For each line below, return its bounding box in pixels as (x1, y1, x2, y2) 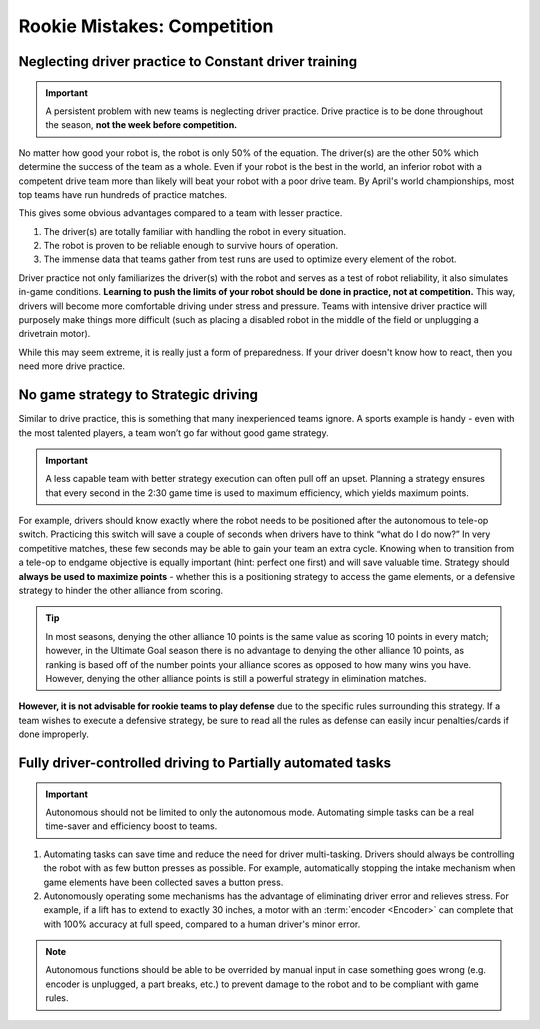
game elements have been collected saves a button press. (43, 876, 284, 888)
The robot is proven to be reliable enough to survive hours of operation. (43, 240, 339, 252)
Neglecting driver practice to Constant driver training (18, 53, 358, 70)
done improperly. (18, 728, 89, 740)
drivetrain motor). (18, 328, 91, 340)
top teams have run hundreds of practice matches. (18, 188, 228, 200)
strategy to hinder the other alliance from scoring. (18, 585, 224, 597)
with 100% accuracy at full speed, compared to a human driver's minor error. (43, 918, 361, 930)
